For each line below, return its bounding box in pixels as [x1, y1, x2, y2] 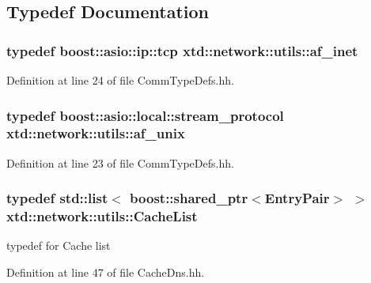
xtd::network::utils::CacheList [6, 206, 198, 226]
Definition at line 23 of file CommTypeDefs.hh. [6, 154, 234, 171]
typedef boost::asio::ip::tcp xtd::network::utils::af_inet [6, 40, 358, 60]
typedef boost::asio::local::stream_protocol [6, 105, 284, 125]
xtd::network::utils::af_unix [6, 123, 185, 143]
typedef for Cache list [6, 237, 111, 254]
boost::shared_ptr [130, 188, 248, 208]
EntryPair [264, 188, 330, 208]
